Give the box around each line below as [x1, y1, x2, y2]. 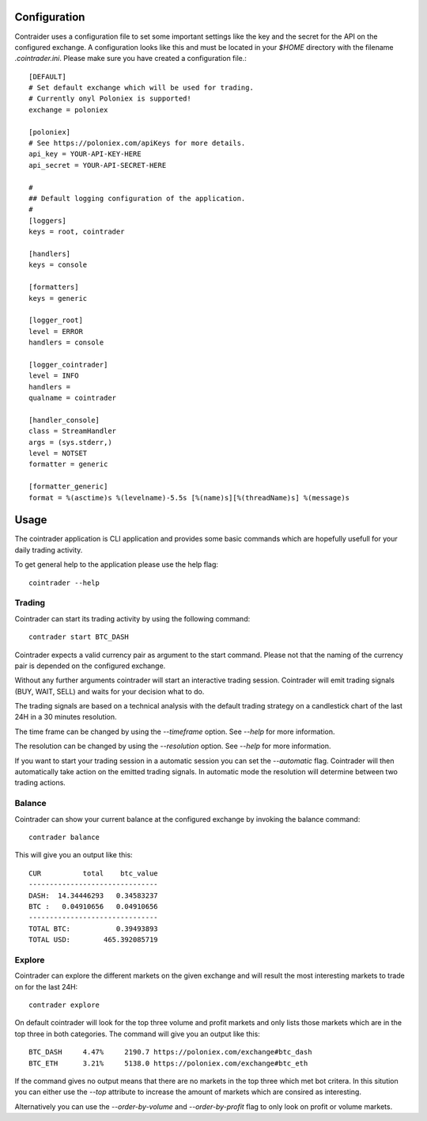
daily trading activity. [14, 545, 83, 554]
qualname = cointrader [28, 393, 117, 403]
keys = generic [28, 294, 88, 302]
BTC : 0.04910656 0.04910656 [28, 902, 158, 910]
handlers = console [28, 338, 104, 348]
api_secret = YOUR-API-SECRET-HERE [28, 161, 167, 169]
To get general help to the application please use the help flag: [14, 560, 219, 569]
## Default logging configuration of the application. [28, 194, 246, 203]
